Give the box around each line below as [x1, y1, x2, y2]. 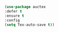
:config [4, 18, 20, 22]
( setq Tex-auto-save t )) [4, 22, 55, 27]
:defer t [4, 9, 22, 14]
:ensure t [4, 13, 25, 18]
